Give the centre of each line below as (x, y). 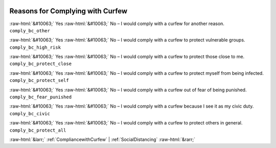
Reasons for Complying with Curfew (68, 11)
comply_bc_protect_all (38, 130)
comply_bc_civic (30, 113)
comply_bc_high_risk (35, 47)
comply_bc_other (30, 30)
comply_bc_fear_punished (40, 97)
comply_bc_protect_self (39, 80)
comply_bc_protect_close (40, 64)
